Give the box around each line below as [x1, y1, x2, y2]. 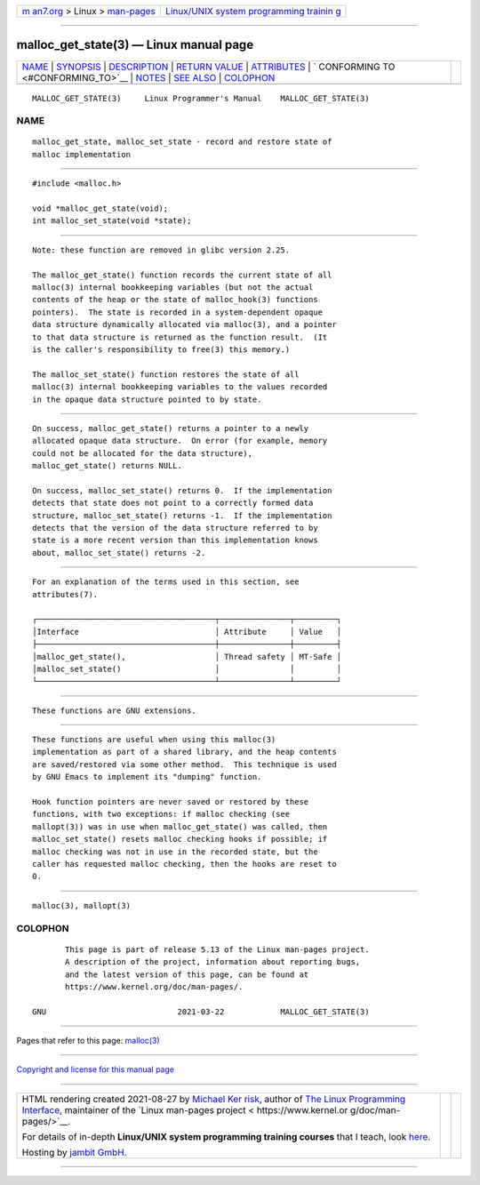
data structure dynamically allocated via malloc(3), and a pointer [32, 320, 337, 330]
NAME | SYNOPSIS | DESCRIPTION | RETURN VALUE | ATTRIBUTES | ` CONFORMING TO [21, 60, 396, 73]
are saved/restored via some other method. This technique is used [32, 759, 337, 769]
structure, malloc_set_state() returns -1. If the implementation [32, 510, 332, 520]
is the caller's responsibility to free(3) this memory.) [32, 344, 291, 355]
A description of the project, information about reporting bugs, [65, 957, 361, 967]
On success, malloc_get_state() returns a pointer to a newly [32, 423, 309, 433]
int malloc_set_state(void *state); [32, 216, 192, 226]
